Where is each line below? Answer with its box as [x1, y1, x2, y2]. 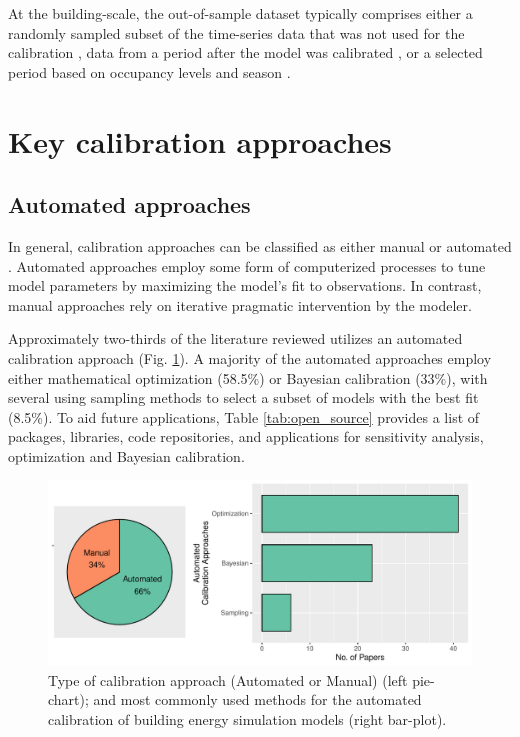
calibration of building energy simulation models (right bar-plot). [48, 708, 447, 729]
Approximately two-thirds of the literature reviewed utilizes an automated [8, 328, 463, 349]
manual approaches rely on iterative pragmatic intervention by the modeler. [8, 294, 472, 315]
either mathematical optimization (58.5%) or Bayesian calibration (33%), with [8, 367, 488, 388]
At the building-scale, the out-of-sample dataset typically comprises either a [8, 3, 473, 23]
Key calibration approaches [8, 120, 392, 161]
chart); [48, 689, 89, 710]
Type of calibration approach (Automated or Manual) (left [48, 669, 408, 690]
